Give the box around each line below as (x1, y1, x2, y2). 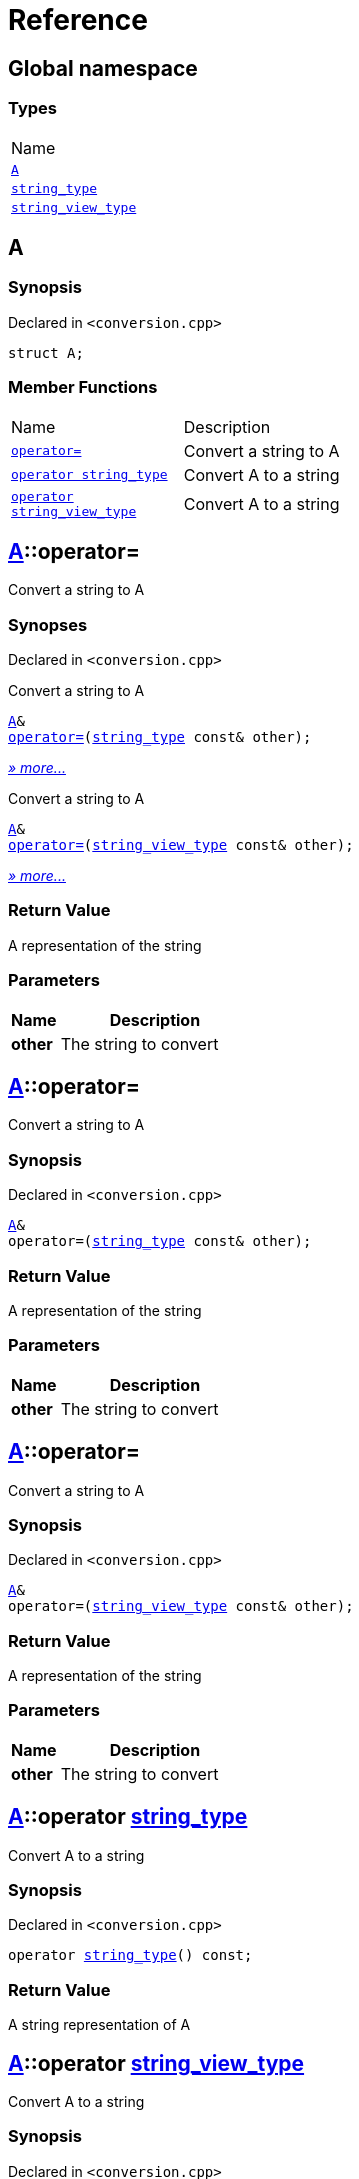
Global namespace (8, 55, 198, 81)
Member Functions (8, 377, 158, 398)
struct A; (8, 344, 84, 361)
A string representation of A (8, 2016, 191, 2034)
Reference (8, 3, 148, 37)
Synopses (8, 614, 88, 635)
